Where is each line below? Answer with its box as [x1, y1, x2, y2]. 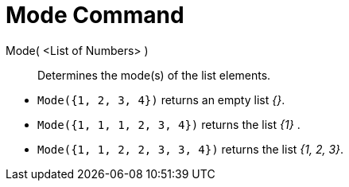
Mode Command [6, 2, 184, 29]
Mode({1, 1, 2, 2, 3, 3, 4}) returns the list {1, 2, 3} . [37, 142, 344, 156]
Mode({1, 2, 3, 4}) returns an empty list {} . [37, 92, 285, 107]
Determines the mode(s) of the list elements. [37, 68, 271, 82]
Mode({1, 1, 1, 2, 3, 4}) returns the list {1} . [37, 117, 301, 131]
